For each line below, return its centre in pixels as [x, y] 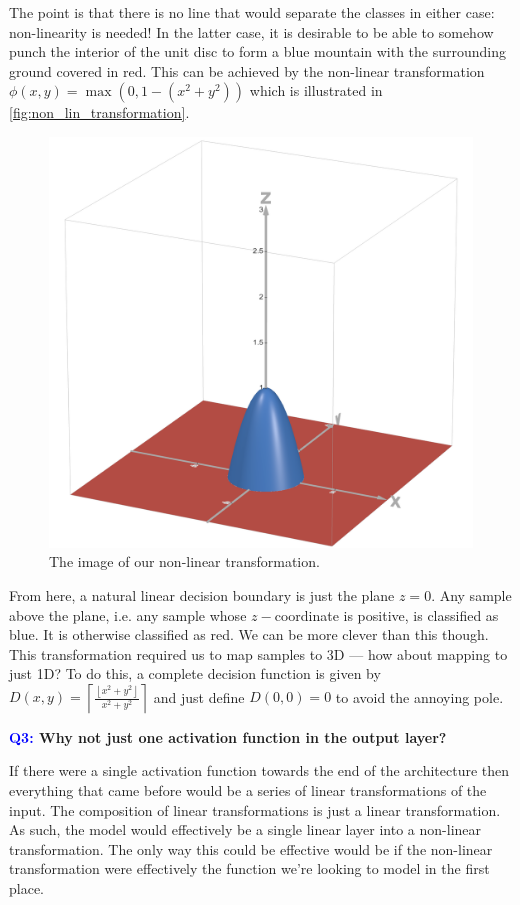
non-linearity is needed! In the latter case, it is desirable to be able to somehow [251, 31]
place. [26, 888]
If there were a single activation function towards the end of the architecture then [259, 770]
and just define [199, 696]
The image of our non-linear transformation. [184, 561]
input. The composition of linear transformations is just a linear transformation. [255, 809]
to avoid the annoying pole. [419, 696]
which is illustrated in [316, 90]
